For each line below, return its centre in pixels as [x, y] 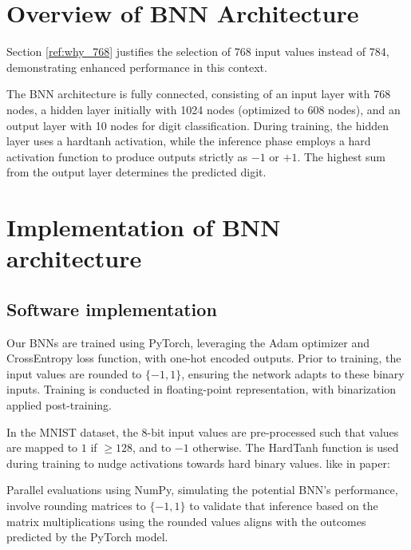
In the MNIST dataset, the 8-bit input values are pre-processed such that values [203, 431]
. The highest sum [341, 156]
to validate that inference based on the [284, 505]
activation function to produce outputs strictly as [127, 156]
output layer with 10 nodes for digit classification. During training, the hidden [198, 125]
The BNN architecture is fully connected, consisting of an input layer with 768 [199, 94]
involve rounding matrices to [76, 505]
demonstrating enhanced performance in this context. [137, 67]
